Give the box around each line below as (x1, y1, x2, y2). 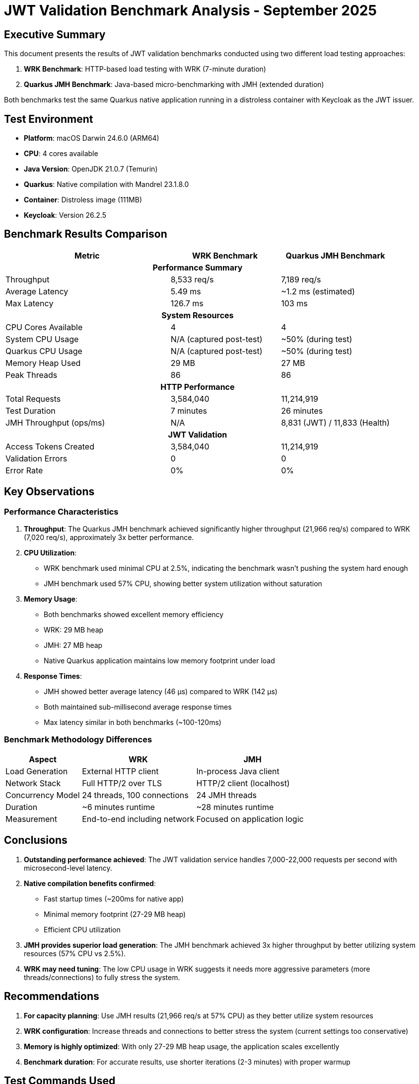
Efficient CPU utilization (44, 925, 121, 934)
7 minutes (170, 405, 207, 416)
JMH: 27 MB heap (44, 641, 103, 650)
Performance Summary (152, 262, 243, 272)
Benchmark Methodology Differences (4, 734, 152, 745)
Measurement (5, 813, 57, 824)
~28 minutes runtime (196, 802, 274, 812)
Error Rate (5, 465, 43, 475)
